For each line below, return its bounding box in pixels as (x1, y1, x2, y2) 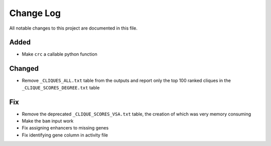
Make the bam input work (22, 118, 74, 124)
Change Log (9, 8, 61, 19)
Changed (9, 64, 39, 73)
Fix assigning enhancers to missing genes (22, 125, 109, 131)
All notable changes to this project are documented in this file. (9, 25, 138, 31)
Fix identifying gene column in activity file (22, 132, 108, 138)
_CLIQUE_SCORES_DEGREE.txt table (22, 84, 100, 90)
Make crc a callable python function (22, 51, 97, 57)
